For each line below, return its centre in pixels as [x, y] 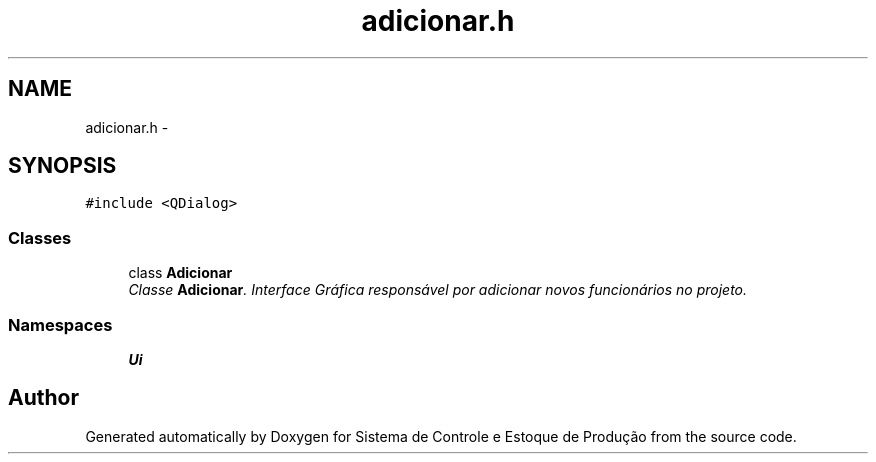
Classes [40, 237]
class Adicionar [180, 273]
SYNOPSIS [62, 166]
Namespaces [60, 324]
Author [43, 398]
